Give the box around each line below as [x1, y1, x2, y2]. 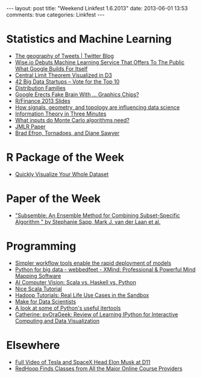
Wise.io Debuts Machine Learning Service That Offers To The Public [14, 59, 185, 66]
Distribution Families [14, 84, 66, 91]
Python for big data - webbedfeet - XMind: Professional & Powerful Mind [14, 266, 196, 273]
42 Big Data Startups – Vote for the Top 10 [14, 77, 120, 85]
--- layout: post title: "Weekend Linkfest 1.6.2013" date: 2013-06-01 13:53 [6, 5, 188, 11]
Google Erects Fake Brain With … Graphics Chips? [14, 91, 139, 98]
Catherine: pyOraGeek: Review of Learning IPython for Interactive [14, 310, 178, 318]
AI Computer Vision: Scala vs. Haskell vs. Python [14, 278, 137, 285]
